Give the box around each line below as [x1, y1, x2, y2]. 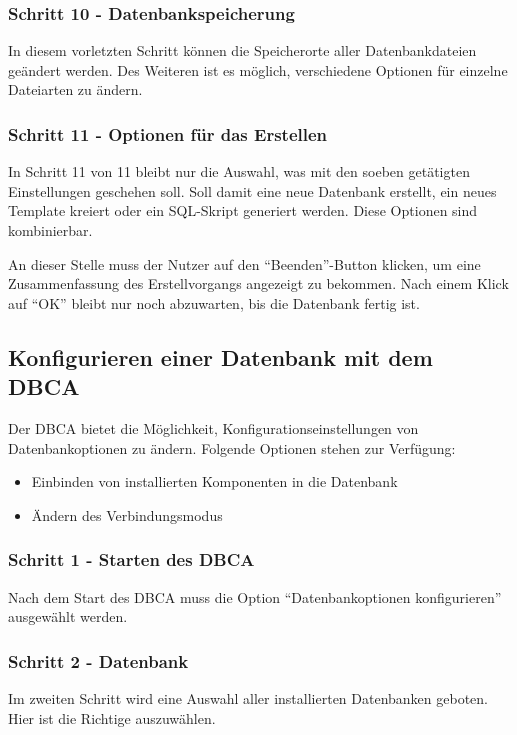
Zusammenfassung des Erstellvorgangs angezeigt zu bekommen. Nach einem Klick [8, 273, 509, 294]
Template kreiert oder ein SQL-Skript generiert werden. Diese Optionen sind [8, 200, 478, 221]
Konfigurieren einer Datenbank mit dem [8, 341, 433, 372]
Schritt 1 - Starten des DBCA [8, 547, 255, 572]
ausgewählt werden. [8, 606, 128, 627]
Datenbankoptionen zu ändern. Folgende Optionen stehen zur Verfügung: [8, 437, 456, 458]
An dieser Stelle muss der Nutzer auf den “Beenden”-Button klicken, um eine [8, 253, 481, 274]
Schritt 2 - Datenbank [8, 648, 189, 673]
